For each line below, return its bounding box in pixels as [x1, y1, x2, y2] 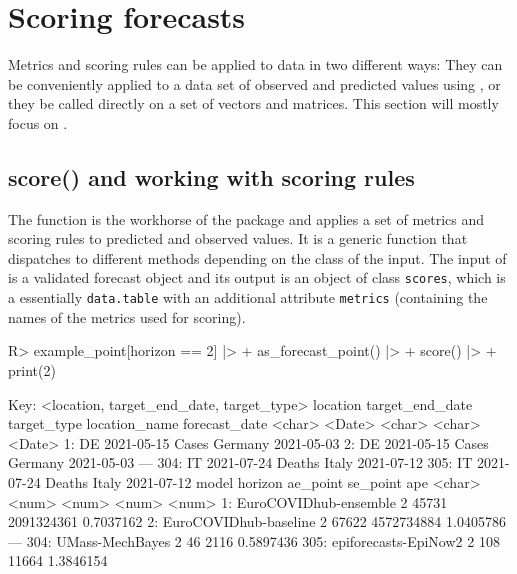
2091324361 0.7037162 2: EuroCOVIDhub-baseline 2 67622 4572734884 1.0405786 [8, 511, 506, 532]
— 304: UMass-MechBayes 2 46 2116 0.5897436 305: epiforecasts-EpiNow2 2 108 [8, 530, 500, 551]
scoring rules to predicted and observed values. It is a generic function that [8, 228, 468, 249]
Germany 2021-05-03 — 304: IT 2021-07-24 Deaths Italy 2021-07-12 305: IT [8, 452, 473, 473]
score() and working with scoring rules [8, 161, 415, 192]
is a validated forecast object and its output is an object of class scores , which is [8, 267, 506, 288]
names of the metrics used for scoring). [8, 306, 246, 327]
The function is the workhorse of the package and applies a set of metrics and [8, 208, 485, 229]
